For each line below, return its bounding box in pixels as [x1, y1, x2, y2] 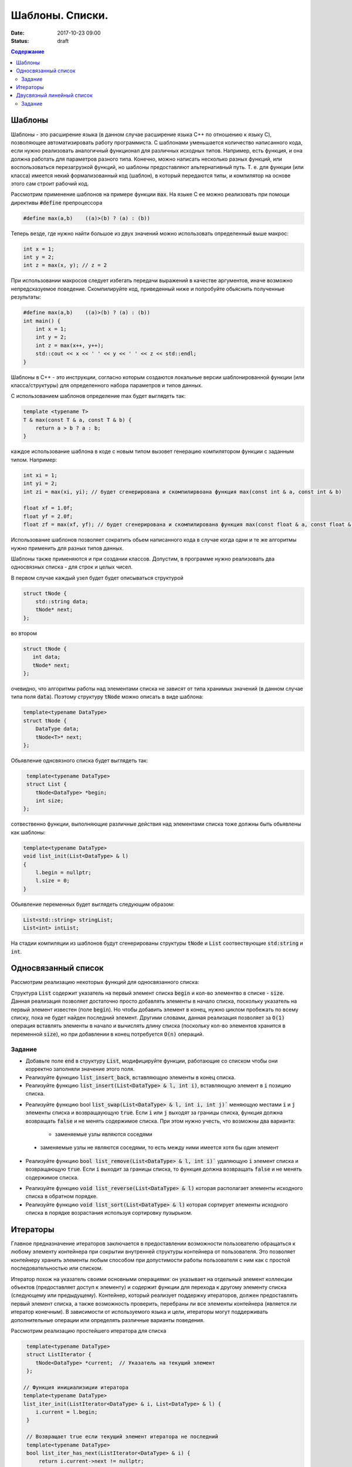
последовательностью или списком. [11, 1265, 103, 1272]
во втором [11, 630, 38, 637]
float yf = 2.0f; [23, 513, 73, 519]
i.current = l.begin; [35, 1409, 98, 1415]
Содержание [11, 48, 45, 55]
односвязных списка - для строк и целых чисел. [11, 563, 133, 570]
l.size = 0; [35, 877, 70, 884]
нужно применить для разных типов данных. [11, 545, 124, 552]
